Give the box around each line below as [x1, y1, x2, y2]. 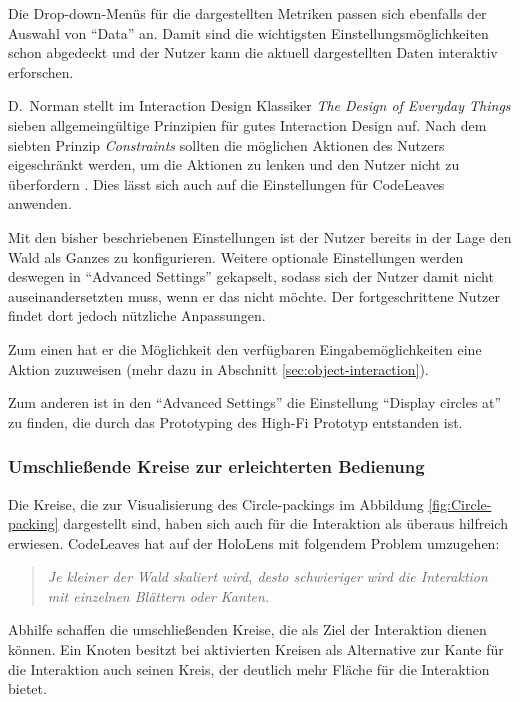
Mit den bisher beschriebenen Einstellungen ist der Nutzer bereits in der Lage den [8, 226, 512, 247]
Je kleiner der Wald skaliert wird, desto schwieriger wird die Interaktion [47, 566, 488, 587]
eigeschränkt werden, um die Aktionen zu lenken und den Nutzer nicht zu [8, 154, 460, 175]
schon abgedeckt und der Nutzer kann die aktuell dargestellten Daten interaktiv [8, 42, 498, 63]
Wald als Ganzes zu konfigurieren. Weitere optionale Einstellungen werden [8, 246, 464, 267]
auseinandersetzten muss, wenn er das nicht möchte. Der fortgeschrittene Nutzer [8, 285, 500, 306]
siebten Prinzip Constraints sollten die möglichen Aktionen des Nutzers [8, 134, 445, 155]
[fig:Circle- [428, 493, 492, 514]
